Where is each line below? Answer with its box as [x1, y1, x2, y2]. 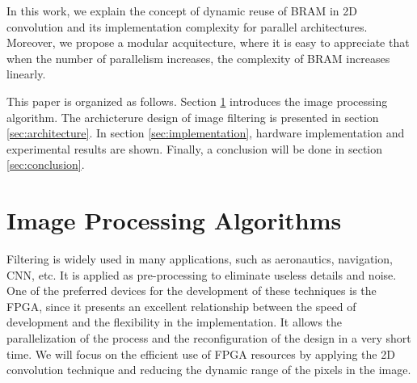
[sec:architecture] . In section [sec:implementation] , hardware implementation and [6, 124, 405, 141]
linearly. [6, 65, 46, 82]
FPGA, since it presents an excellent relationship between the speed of [6, 297, 356, 314]
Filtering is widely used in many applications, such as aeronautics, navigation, [6, 250, 393, 267]
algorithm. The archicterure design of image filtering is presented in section [6, 108, 379, 125]
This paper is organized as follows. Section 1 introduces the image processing [6, 92, 388, 109]
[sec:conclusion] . [6, 156, 85, 173]
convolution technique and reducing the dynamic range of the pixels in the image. [6, 361, 411, 378]
